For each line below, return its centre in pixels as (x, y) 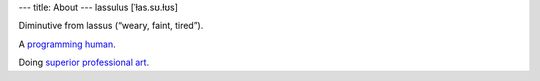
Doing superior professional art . (84, 62)
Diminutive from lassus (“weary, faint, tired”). (111, 26)
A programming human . (67, 44)
